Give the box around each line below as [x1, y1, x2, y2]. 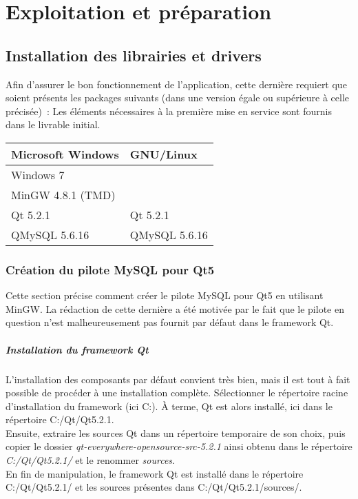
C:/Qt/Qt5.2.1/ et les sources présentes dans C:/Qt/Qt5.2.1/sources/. [6, 480, 302, 494]
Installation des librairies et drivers [6, 44, 262, 65]
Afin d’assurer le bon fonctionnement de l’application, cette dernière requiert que [6, 77, 347, 91]
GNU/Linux [129, 145, 198, 162]
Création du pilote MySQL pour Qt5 [6, 261, 215, 278]
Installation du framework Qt [6, 342, 149, 356]
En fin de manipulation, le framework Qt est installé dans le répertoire [6, 466, 304, 480]
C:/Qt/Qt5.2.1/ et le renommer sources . [6, 453, 175, 467]
